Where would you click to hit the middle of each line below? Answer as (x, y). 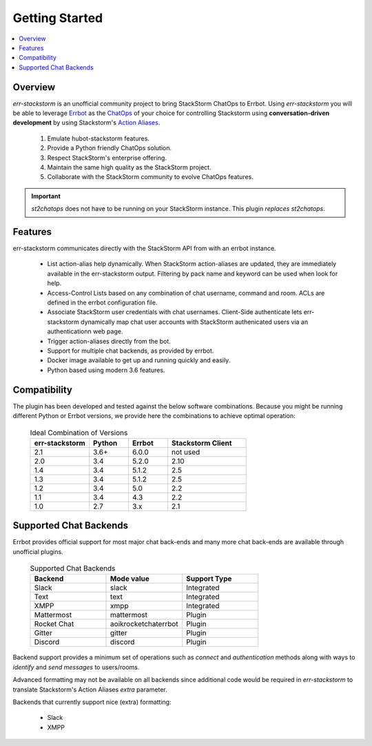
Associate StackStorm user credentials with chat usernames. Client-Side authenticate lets (175, 312)
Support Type (209, 579)
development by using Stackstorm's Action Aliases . (86, 123)
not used (186, 452)
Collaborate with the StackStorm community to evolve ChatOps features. (151, 177)
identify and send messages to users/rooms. (76, 667)
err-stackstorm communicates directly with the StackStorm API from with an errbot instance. (144, 249)
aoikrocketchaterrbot (144, 624)
